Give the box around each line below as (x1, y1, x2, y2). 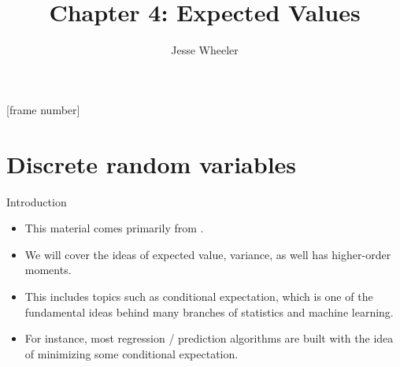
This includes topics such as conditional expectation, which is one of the (24, 288, 373, 304)
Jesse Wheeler (171, 42, 239, 58)
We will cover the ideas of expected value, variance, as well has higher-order (24, 246, 391, 262)
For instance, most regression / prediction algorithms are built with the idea (24, 330, 394, 347)
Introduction (6, 193, 67, 209)
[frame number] (6, 101, 80, 117)
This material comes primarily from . (24, 220, 204, 236)
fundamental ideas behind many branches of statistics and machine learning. (24, 303, 394, 320)
